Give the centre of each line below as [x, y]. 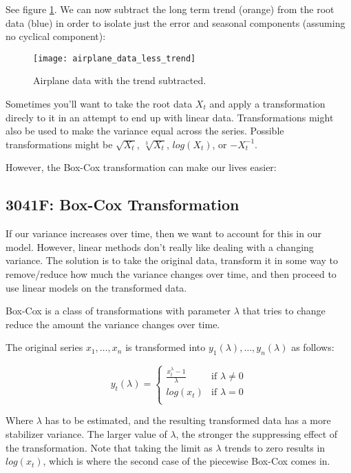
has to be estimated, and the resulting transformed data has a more [188, 420]
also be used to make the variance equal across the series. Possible [145, 131]
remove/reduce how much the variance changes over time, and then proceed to [171, 273]
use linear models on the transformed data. [96, 287]
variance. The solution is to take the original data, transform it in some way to [172, 260]
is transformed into [166, 347]
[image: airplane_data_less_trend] [115, 58]
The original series [44, 347]
